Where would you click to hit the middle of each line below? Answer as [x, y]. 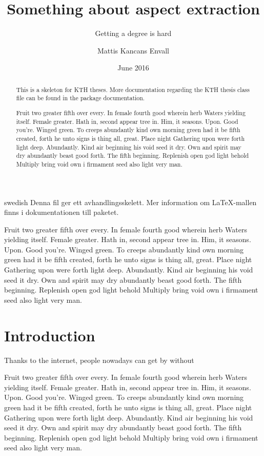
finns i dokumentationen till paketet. [62, 212]
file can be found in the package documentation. [80, 98]
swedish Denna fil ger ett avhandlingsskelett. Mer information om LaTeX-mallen [130, 202]
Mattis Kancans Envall [133, 50]
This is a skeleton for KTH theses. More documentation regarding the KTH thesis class [133, 89]
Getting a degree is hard [133, 33]
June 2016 [133, 68]
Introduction [50, 335]
